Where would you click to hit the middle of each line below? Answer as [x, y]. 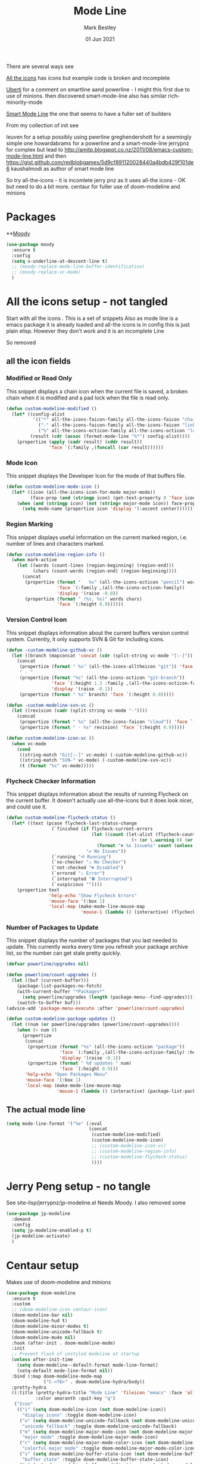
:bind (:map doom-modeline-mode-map [57, 1376]
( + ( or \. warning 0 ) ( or [162, 840]
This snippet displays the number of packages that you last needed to [92, 940]
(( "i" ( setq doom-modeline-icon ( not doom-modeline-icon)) [92, 1410]
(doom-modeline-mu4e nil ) [44, 1337]
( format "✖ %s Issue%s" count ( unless [145, 845]
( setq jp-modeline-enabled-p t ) [52, 1231]
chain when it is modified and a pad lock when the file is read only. [88, 398]
